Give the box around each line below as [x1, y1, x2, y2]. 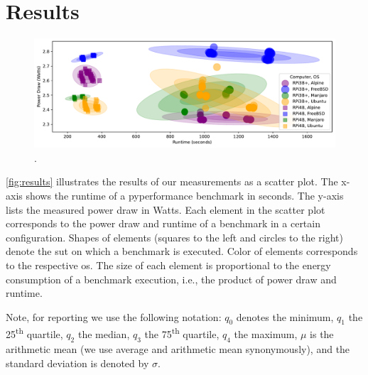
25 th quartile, [6, 325, 63, 342]
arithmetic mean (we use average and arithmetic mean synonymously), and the [6, 341, 350, 356]
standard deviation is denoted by [6, 355, 149, 370]
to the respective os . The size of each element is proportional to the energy [6, 257, 331, 272]
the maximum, [234, 327, 298, 342]
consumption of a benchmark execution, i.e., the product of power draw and [6, 271, 337, 286]
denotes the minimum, [236, 309, 334, 324]
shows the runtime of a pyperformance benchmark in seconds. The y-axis [26, 187, 344, 202]
